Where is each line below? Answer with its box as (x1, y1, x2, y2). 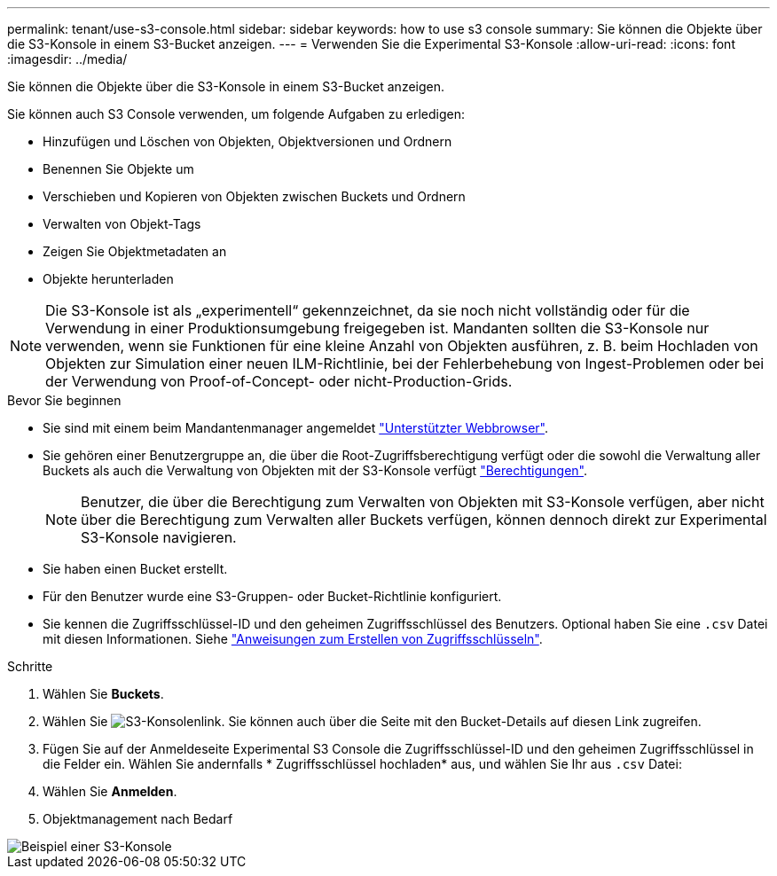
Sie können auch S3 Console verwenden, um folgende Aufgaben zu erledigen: (7, 106, 465, 121)
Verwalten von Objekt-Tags (43, 216, 201, 231)
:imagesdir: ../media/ (7, 51, 128, 66)
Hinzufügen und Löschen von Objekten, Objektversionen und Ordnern (43, 134, 452, 149)
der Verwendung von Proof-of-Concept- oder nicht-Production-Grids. (45, 372, 513, 390)
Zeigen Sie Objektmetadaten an (43, 244, 227, 259)
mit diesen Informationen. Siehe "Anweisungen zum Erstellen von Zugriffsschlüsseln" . (43, 631, 543, 646)
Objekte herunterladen (43, 271, 174, 286)
